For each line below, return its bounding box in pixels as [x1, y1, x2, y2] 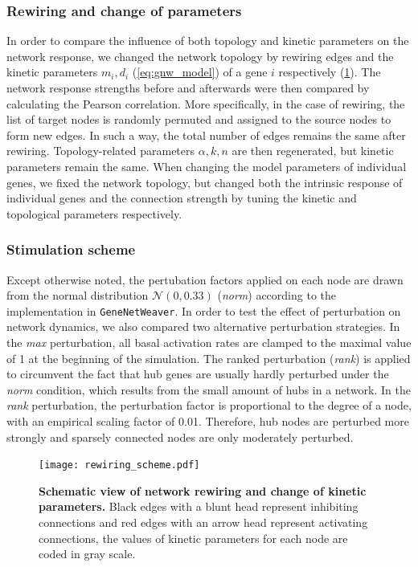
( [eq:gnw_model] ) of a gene [132, 63, 268, 80]
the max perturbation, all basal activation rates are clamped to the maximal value [6, 334, 412, 350]
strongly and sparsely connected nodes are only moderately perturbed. [6, 428, 354, 445]
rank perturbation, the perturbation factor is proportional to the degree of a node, [6, 397, 412, 414]
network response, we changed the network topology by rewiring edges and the [6, 47, 394, 64]
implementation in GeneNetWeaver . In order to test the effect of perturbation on [6, 302, 401, 319]
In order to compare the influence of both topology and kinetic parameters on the [6, 32, 409, 49]
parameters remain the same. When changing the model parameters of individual [6, 157, 407, 174]
